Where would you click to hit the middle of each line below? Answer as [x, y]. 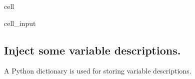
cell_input [20, 23]
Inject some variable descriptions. [92, 50]
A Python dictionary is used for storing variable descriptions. [98, 71]
